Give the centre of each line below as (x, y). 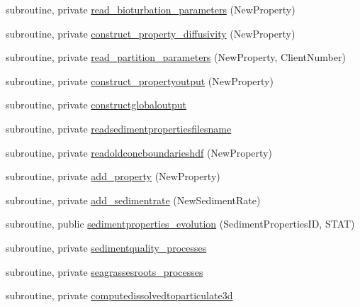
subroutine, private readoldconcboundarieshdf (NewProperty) (139, 152)
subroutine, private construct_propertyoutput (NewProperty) (140, 80)
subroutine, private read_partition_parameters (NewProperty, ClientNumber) (176, 57)
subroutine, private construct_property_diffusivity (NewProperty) (151, 33)
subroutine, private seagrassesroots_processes (105, 271)
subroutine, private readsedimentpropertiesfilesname (119, 128)
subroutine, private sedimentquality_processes (106, 247)
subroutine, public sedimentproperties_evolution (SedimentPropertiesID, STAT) (180, 224)
